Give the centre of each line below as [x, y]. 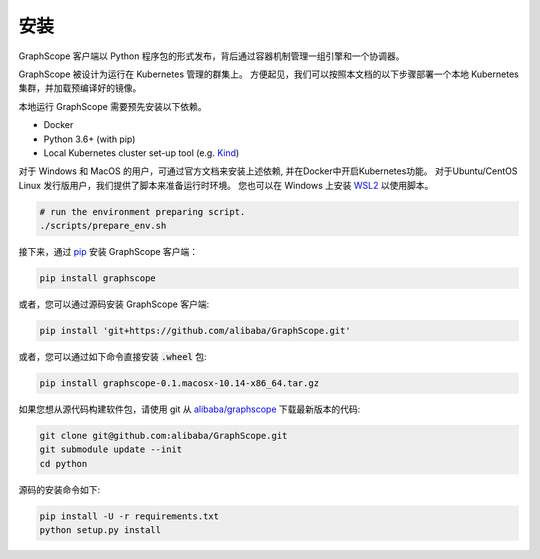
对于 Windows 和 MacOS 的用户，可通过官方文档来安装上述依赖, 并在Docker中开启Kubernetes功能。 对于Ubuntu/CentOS [268, 171]
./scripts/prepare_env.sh [103, 226]
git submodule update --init [111, 449]
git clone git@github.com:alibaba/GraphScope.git [163, 435]
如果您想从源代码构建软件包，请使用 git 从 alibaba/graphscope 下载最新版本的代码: [189, 409]
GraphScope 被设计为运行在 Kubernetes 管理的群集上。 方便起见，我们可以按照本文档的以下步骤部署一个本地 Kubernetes [268, 74]
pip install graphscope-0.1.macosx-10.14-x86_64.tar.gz [179, 383]
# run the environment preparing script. [142, 211]
